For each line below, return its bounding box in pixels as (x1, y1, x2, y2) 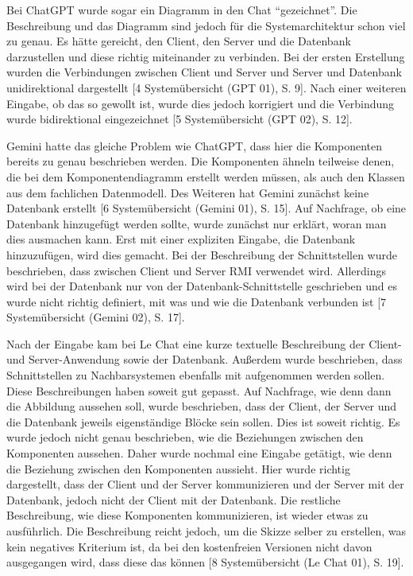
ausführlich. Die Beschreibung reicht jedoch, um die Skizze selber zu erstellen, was (6, 523, 406, 539)
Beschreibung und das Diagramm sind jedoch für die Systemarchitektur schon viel (6, 17, 406, 33)
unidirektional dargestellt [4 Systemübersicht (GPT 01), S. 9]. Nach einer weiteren (6, 79, 407, 95)
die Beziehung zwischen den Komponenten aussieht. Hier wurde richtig (6, 460, 350, 477)
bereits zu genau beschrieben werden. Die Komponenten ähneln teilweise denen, (6, 153, 395, 169)
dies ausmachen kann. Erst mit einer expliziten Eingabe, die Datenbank (6, 231, 356, 247)
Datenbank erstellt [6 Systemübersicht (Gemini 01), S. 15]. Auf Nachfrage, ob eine (6, 200, 407, 216)
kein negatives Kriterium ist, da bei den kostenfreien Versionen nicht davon (6, 538, 372, 555)
